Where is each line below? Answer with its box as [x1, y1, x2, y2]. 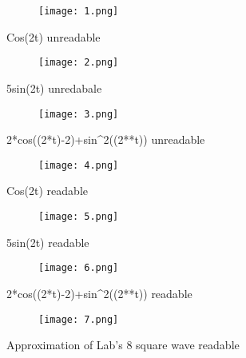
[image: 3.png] [38, 108, 119, 120]
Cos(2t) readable [6, 182, 89, 199]
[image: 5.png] [38, 211, 119, 222]
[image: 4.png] [38, 159, 119, 171]
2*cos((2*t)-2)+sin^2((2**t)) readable [6, 284, 192, 301]
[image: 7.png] [38, 313, 119, 325]
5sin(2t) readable [6, 233, 89, 250]
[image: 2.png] [38, 57, 119, 69]
